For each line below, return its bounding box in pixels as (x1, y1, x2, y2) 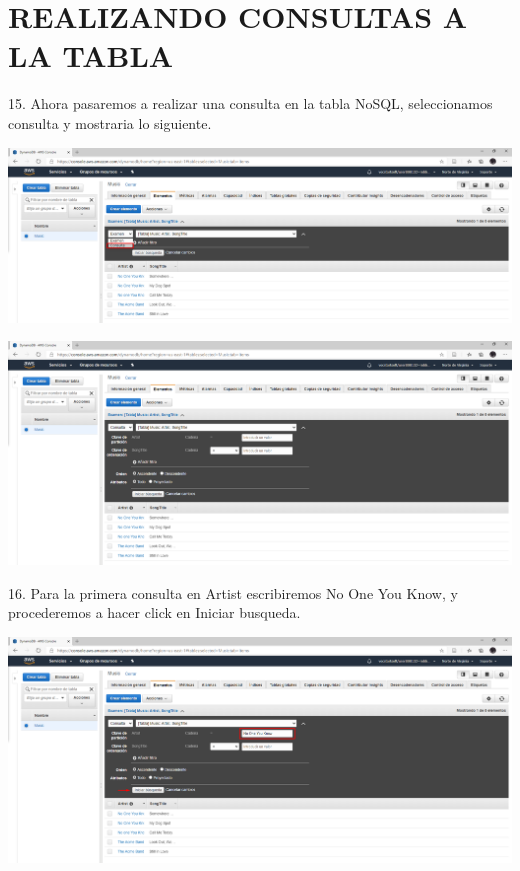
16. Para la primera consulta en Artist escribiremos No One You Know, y (8, 582, 458, 603)
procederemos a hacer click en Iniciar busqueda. (8, 602, 301, 623)
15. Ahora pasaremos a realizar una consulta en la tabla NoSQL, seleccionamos (8, 93, 493, 114)
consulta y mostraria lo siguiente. (8, 112, 212, 133)
